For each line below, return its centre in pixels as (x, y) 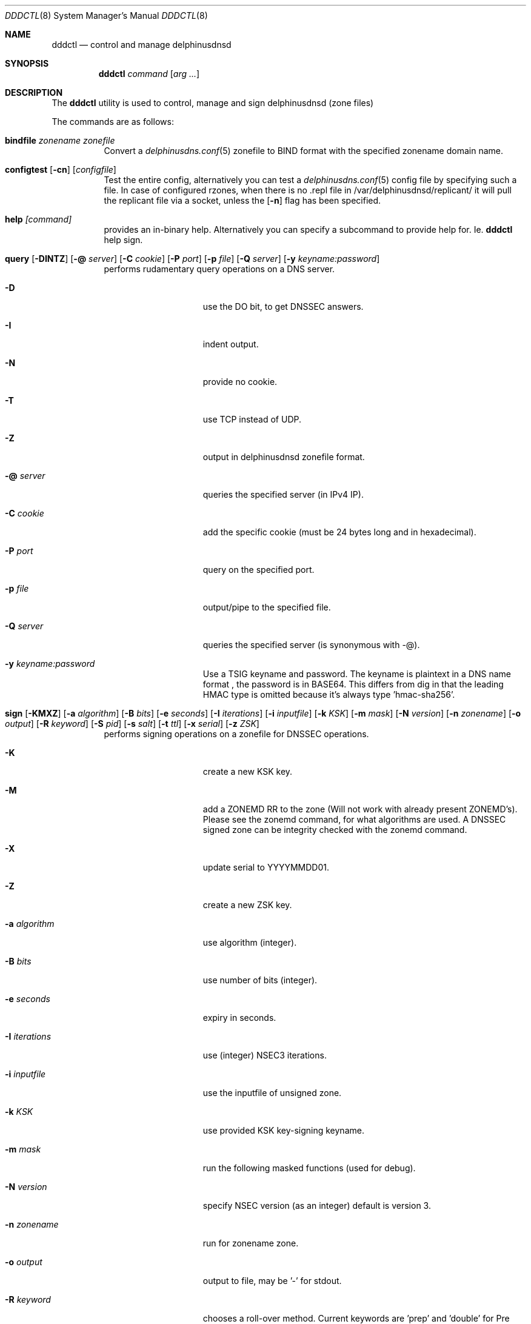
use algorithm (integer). (250, 942)
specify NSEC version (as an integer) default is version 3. (317, 1205)
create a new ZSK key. (247, 905)
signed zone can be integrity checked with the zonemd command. (335, 830)
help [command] (38, 219)
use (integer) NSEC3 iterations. (265, 1055)
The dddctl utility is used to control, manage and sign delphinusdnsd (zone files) (213, 103)
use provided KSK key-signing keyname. (283, 1130)
